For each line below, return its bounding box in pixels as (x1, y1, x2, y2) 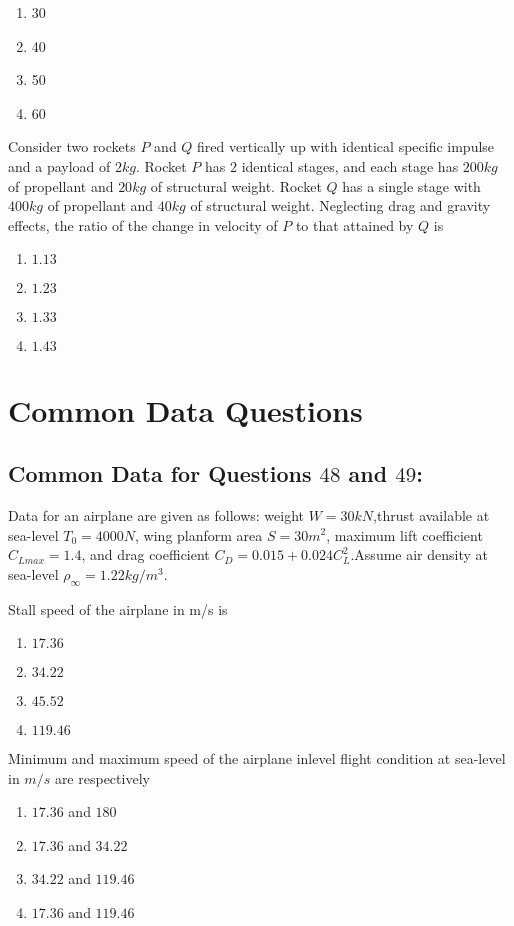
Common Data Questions (8, 389, 363, 430)
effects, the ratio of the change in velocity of (8, 214, 278, 235)
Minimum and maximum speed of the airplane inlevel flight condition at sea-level (8, 748, 506, 769)
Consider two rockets (8, 136, 136, 157)
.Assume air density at (350, 544, 488, 565)
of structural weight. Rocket (150, 175, 322, 196)
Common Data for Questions (8, 458, 312, 489)
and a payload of (8, 155, 111, 176)
